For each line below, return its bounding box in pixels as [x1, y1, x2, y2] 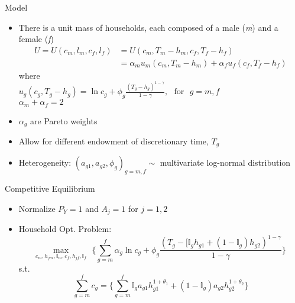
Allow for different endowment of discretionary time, [18, 135, 209, 147]
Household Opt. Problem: [18, 223, 112, 235]
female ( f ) [18, 33, 54, 45]
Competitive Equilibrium [5, 182, 95, 195]
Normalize [18, 202, 56, 214]
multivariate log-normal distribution [160, 156, 291, 169]
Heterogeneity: [18, 156, 72, 169]
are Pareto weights [30, 114, 98, 127]
